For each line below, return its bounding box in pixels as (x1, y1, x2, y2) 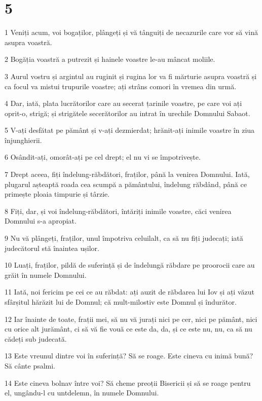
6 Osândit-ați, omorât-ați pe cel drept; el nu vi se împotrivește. (5, 152, 201, 162)
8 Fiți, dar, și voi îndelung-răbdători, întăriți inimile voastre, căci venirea (5, 205, 232, 216)
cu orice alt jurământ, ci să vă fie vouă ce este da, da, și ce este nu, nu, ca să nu (5, 323, 252, 334)
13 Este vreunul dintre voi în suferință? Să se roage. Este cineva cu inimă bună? (5, 350, 253, 361)
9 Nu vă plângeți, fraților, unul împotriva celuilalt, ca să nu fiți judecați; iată (5, 233, 243, 243)
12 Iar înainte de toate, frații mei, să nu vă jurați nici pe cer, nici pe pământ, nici (5, 313, 257, 324)
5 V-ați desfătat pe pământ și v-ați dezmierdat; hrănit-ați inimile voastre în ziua (5, 125, 255, 135)
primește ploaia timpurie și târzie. (5, 189, 110, 199)
